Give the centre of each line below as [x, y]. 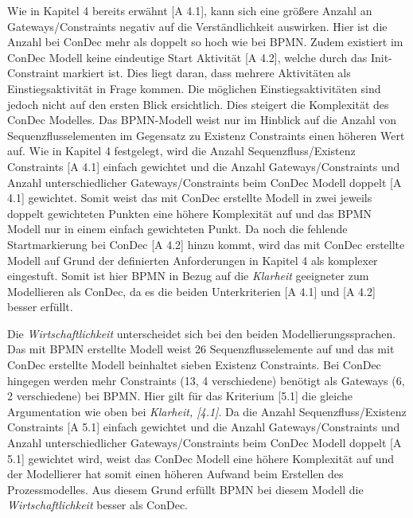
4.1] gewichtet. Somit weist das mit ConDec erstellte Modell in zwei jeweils [190, 198]
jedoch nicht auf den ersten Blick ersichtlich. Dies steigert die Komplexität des [198, 104]
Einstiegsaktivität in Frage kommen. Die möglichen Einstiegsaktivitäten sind [194, 88]
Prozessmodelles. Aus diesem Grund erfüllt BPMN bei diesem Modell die [185, 489]
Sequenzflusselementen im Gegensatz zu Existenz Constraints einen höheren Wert [206, 135]
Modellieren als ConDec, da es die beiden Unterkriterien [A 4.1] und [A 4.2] [191, 291]
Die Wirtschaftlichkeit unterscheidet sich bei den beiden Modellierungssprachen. [202, 333]
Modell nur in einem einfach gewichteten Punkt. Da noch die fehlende [177, 229]
